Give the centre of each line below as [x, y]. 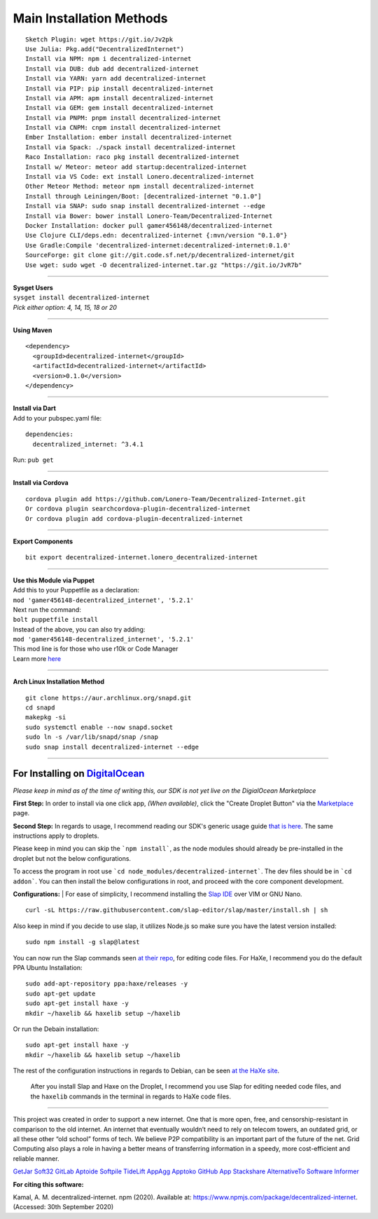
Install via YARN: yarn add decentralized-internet [116, 79]
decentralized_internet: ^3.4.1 [88, 444]
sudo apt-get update [61, 993]
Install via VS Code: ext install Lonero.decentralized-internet [140, 177]
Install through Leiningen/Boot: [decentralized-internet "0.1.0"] [143, 196]
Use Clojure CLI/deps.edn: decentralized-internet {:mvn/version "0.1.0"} [156, 236]
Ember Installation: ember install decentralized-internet [129, 137]
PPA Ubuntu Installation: [48, 967]
